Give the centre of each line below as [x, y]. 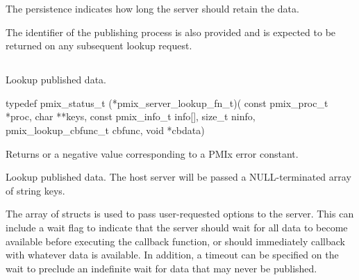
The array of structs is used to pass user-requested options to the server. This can [180, 214]
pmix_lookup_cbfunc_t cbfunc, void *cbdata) [105, 130]
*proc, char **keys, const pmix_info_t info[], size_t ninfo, [131, 116]
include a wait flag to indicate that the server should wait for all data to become [177, 227]
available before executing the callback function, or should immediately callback [176, 241]
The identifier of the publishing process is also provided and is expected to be [171, 32]
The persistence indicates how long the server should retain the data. [152, 8]
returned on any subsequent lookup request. [99, 46]
